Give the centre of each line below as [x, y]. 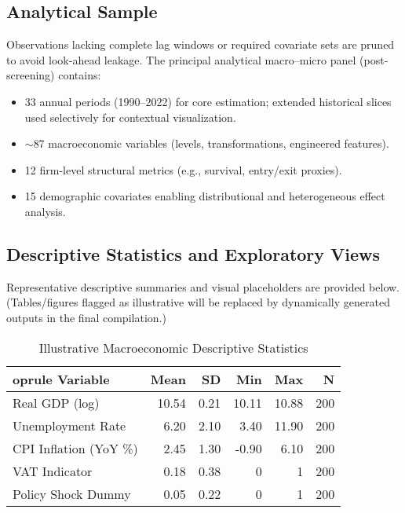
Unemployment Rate [69, 425]
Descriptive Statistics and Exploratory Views [193, 253]
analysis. [45, 211]
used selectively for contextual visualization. [130, 117]
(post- [374, 59]
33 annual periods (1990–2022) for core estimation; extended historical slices [208, 101]
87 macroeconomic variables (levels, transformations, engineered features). [211, 143]
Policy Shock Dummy [72, 493]
